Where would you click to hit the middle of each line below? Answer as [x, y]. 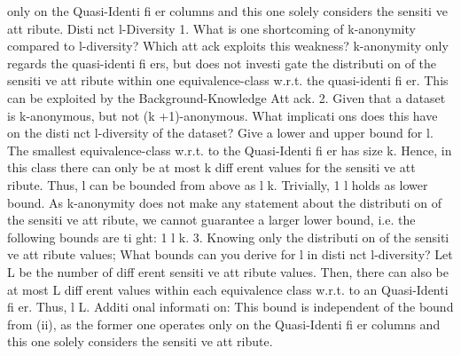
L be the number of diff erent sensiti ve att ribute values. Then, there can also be [228, 271]
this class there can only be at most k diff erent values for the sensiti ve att [211, 167]
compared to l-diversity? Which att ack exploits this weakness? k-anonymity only [228, 46]
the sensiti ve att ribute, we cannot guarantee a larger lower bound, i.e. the [211, 220]
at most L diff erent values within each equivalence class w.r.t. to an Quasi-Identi [228, 289]
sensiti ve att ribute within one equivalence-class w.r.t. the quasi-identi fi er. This [228, 80]
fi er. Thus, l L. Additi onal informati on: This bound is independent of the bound [230, 307]
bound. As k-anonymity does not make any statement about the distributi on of [224, 202]
